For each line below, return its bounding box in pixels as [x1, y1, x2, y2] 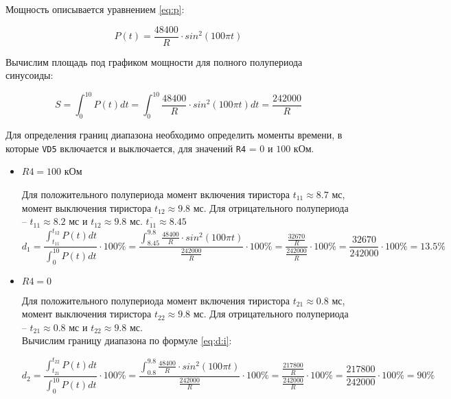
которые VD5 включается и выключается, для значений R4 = [5, 141, 257, 155]
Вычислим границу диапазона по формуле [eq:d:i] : [21, 333, 232, 348]
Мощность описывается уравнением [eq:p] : [5, 2, 185, 16]
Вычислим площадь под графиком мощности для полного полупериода [5, 54, 303, 69]
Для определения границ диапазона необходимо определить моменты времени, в [5, 128, 343, 142]
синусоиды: [5, 68, 54, 82]
